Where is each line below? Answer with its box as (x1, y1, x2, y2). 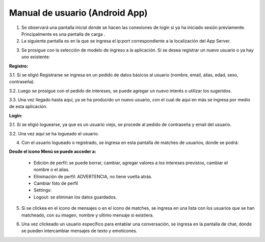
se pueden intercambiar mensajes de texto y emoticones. (21, 228, 137, 234)
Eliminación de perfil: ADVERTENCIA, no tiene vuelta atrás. (33, 173, 153, 179)
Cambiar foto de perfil (33, 180, 79, 186)
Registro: (9, 63, 28, 69)
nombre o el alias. (33, 167, 70, 172)
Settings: (33, 187, 52, 193)
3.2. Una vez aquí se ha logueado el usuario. (9, 130, 99, 137)
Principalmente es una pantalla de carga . (21, 31, 106, 37)
